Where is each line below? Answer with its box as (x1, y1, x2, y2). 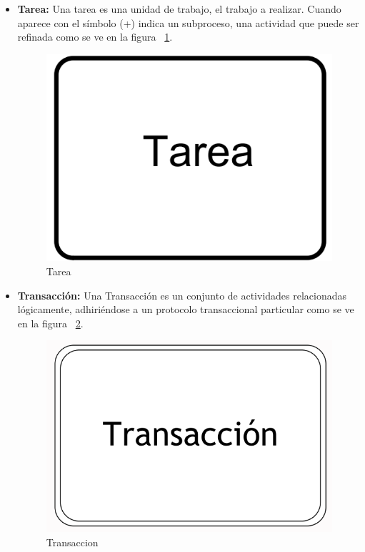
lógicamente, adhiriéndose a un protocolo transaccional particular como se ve (17, 302, 354, 317)
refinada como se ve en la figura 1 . (17, 29, 173, 44)
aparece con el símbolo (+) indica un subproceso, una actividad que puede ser (17, 15, 359, 30)
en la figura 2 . (17, 315, 84, 330)
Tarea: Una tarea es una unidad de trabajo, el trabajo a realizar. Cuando (17, 1, 341, 16)
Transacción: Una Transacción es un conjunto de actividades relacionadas (17, 287, 347, 302)
